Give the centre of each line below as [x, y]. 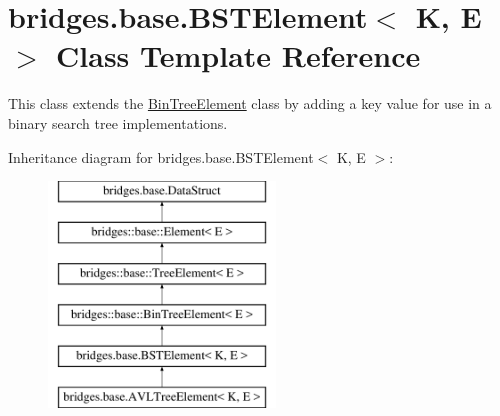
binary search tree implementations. [118, 122]
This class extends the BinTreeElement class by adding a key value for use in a [250, 103]
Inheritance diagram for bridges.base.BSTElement [161, 156]
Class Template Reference [238, 55]
